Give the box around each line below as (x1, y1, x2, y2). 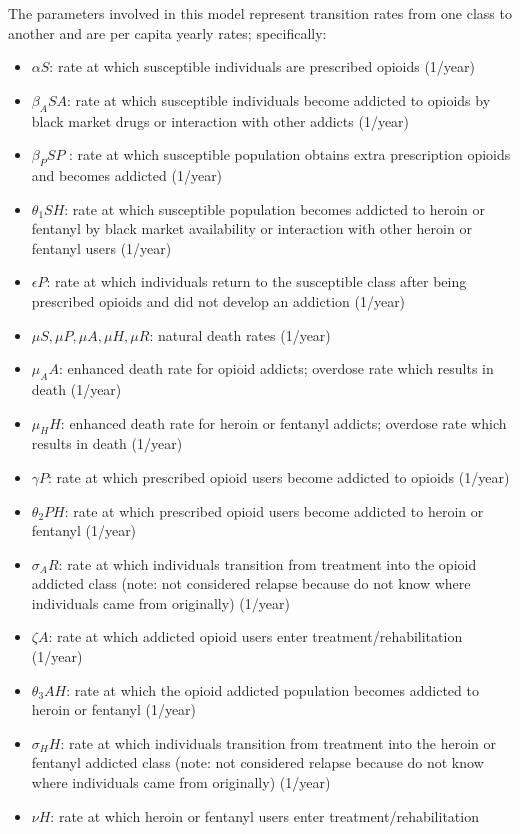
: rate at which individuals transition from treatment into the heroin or (60, 732, 496, 753)
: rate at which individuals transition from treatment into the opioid (58, 553, 477, 574)
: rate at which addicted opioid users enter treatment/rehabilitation (48, 626, 463, 647)
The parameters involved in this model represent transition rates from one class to (8, 3, 512, 23)
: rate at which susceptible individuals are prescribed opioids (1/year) (49, 56, 476, 77)
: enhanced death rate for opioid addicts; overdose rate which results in (58, 358, 494, 379)
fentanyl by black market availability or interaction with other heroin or (31, 218, 472, 239)
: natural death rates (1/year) (149, 324, 331, 345)
